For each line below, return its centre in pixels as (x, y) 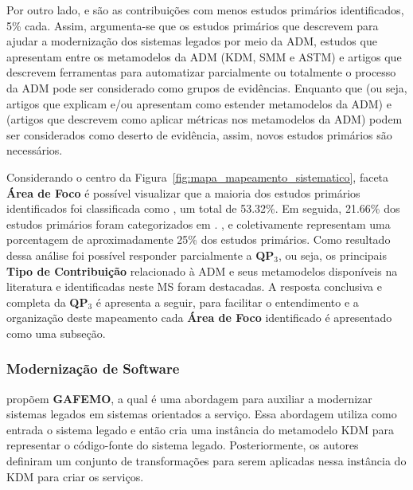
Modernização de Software (93, 368)
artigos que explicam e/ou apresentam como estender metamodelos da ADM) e (199, 103)
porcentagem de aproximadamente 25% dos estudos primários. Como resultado (199, 239)
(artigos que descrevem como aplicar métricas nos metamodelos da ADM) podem (205, 119)
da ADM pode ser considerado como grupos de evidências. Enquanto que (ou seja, (207, 87)
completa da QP (47, 302)
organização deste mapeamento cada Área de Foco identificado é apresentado (199, 318)
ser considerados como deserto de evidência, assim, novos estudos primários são (199, 134)
